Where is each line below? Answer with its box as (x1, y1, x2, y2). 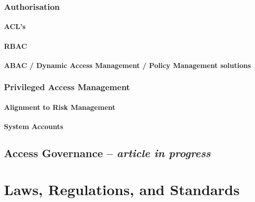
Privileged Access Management (4, 81, 130, 93)
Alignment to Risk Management (4, 101, 116, 112)
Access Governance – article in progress (4, 145, 211, 161)
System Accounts (4, 121, 64, 132)
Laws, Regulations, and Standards (4, 179, 240, 199)
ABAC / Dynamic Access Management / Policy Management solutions (4, 60, 251, 70)
